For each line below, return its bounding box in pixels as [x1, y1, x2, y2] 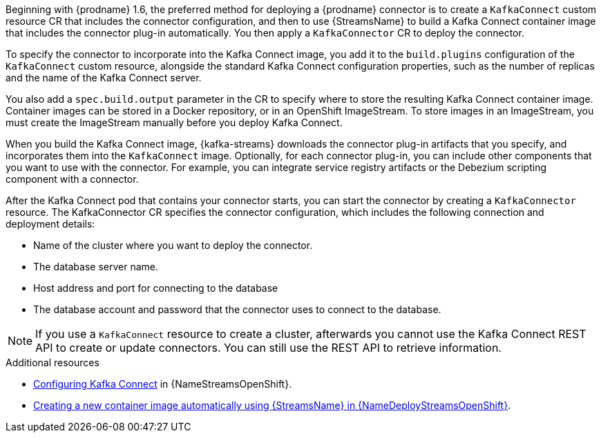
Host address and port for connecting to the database [33, 282, 278, 294]
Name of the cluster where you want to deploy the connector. [33, 239, 313, 251]
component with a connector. [6, 173, 139, 185]
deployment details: [6, 218, 95, 230]
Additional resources [6, 357, 99, 368]
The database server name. [33, 261, 159, 272]
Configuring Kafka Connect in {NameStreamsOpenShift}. [33, 378, 292, 390]
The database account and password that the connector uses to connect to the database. [33, 303, 441, 315]
